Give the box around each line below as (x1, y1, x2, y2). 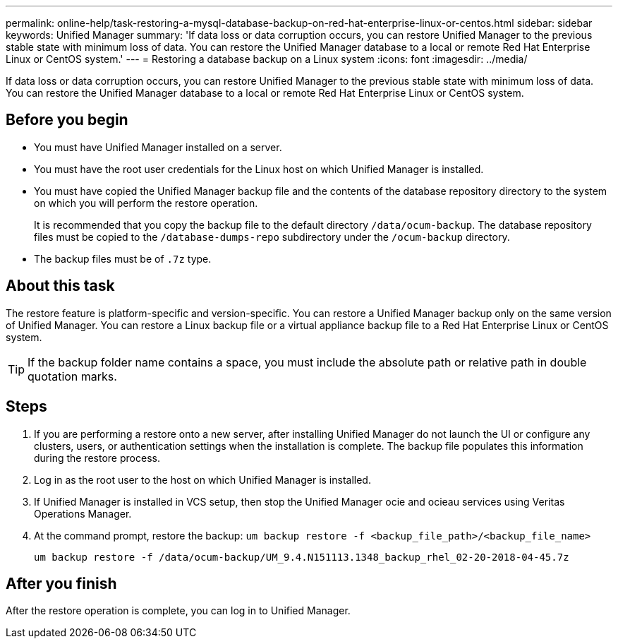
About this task (6, 277, 115, 295)
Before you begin (6, 111, 128, 129)
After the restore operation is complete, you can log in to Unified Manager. (6, 604, 351, 617)
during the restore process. (34, 451, 160, 464)
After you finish (6, 574, 117, 592)
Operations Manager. (34, 507, 132, 520)
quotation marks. (28, 369, 117, 383)
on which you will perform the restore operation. (34, 196, 258, 209)
